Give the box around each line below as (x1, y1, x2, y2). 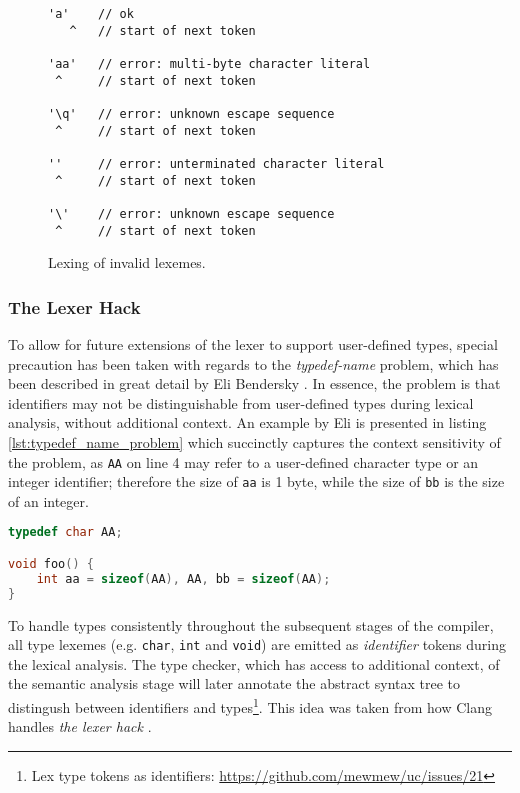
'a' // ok (48, 7, 134, 21)
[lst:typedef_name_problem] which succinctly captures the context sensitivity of (8, 431, 501, 452)
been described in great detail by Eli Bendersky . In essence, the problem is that (8, 373, 501, 394)
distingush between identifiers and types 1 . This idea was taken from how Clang (8, 694, 492, 717)
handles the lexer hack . (8, 716, 152, 737)
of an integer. (8, 490, 89, 511)
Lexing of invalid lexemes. (48, 252, 206, 273)
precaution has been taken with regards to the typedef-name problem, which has (8, 353, 499, 374)
